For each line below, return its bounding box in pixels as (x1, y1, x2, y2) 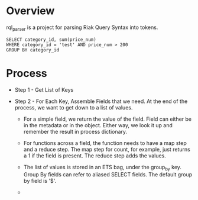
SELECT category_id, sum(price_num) (6, 37, 96, 43)
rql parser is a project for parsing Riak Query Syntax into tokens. (6, 24, 158, 32)
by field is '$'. (23, 178, 57, 185)
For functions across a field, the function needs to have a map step (23, 139, 187, 146)
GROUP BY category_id (6, 47, 60, 53)
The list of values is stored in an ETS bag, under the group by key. (23, 163, 182, 172)
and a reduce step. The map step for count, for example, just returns (23, 146, 191, 153)
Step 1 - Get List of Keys (14, 86, 74, 93)
